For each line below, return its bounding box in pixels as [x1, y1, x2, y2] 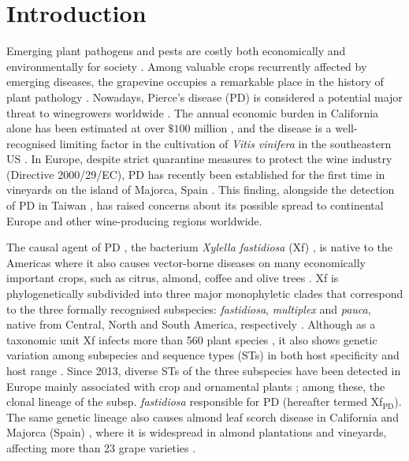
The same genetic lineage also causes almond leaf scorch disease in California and [6, 408, 399, 425]
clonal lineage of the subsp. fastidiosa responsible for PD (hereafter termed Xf [6, 393, 383, 410]
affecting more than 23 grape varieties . [6, 439, 196, 455]
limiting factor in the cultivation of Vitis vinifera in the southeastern [59, 135, 392, 151]
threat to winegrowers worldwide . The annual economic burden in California [6, 104, 379, 121]
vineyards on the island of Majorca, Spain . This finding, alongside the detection [6, 181, 395, 198]
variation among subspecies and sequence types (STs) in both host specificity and [6, 347, 400, 363]
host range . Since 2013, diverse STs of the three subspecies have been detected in [6, 362, 401, 378]
